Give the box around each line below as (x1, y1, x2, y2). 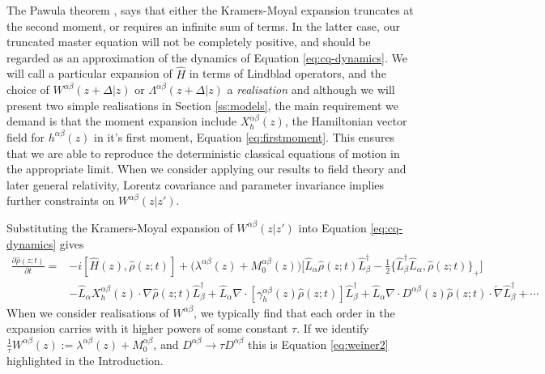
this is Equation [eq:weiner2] (248, 335, 389, 352)
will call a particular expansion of (6, 65, 172, 82)
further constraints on (6, 192, 115, 209)
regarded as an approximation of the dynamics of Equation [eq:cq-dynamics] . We (6, 49, 407, 66)
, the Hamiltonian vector (284, 113, 407, 130)
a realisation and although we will (227, 81, 395, 98)
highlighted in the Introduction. (6, 351, 164, 368)
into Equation (298, 219, 367, 236)
